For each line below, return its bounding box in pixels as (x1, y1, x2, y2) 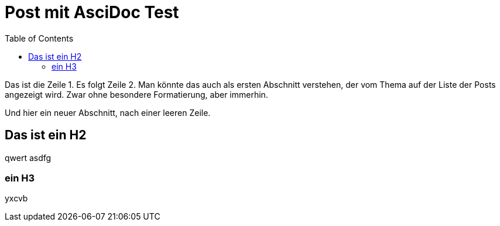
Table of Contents (5, 33, 74, 43)
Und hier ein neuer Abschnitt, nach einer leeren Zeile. (5, 107, 211, 118)
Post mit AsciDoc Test (5, 2, 179, 22)
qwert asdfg (5, 152, 52, 163)
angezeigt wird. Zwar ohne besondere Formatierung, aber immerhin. (5, 89, 268, 100)
